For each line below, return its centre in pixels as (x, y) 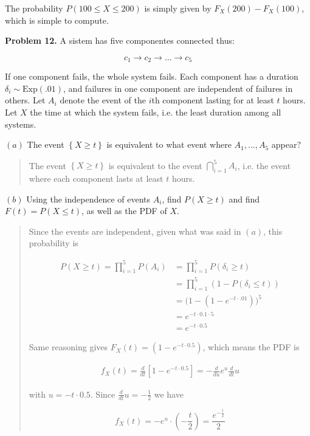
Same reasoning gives (68, 347)
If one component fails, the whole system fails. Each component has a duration (152, 76)
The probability (34, 8)
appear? (286, 144)
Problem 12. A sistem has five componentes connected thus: (120, 40)
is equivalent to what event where (169, 144)
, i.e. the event (264, 165)
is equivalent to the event (155, 165)
